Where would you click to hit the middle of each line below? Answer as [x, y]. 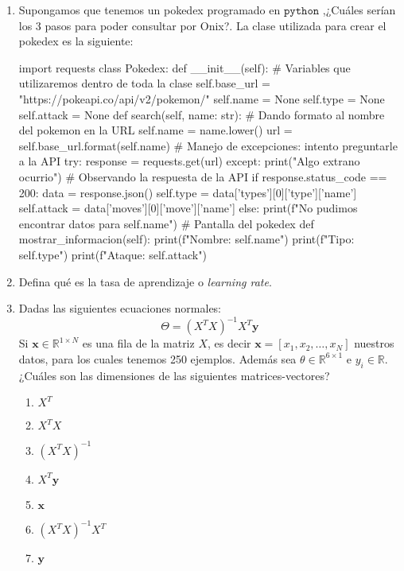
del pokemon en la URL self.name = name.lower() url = [155, 130]
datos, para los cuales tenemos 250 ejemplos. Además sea [157, 358]
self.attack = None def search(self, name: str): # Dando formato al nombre [202, 114]
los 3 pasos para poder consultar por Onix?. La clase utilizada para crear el [202, 25]
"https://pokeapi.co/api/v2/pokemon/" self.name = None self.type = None [202, 98]
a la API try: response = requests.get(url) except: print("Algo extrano [189, 161]
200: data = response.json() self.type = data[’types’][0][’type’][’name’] [188, 192]
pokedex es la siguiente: [76, 41]
